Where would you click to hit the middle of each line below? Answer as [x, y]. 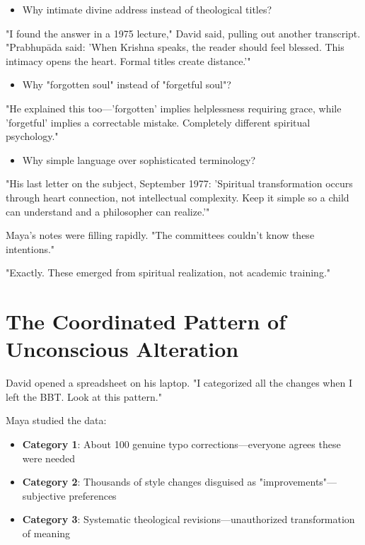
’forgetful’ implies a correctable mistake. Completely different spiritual [158, 122]
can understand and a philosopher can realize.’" [108, 211]
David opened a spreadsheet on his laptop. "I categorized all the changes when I [179, 383]
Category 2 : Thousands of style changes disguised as [139, 482]
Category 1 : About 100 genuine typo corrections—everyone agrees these [181, 444]
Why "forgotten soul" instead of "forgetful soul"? [127, 84]
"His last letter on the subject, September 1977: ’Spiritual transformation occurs [179, 183]
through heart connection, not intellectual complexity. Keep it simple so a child [178, 197]
